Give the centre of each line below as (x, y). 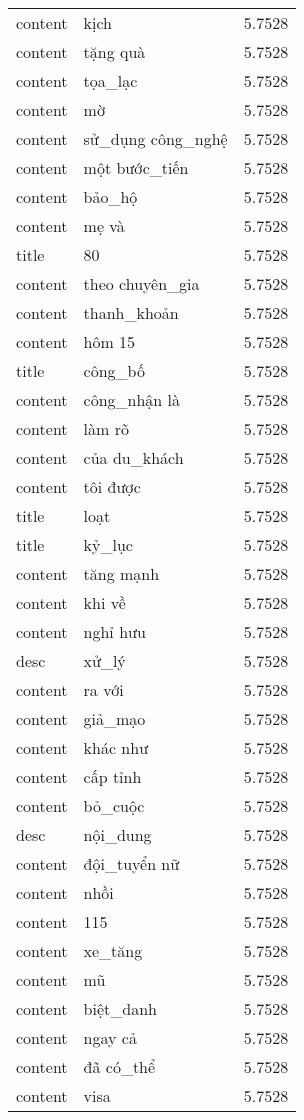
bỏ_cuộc (114, 805)
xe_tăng (113, 950)
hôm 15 (109, 341)
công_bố (114, 370)
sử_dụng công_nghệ (155, 138)
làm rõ (106, 428)
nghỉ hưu (114, 631)
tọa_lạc (110, 80)
